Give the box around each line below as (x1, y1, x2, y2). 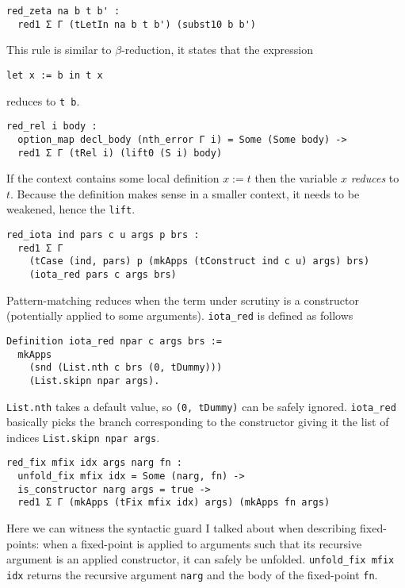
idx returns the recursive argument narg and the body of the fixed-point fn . (6, 566, 378, 582)
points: (6, 535, 40, 551)
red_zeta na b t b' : (6, 6, 120, 17)
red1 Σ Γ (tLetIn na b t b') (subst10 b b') (17, 18, 256, 30)
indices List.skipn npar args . (6, 429, 160, 445)
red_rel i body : (6, 121, 97, 133)
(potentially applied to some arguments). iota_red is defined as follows (6, 307, 353, 324)
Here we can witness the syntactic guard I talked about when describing (6, 520, 357, 536)
